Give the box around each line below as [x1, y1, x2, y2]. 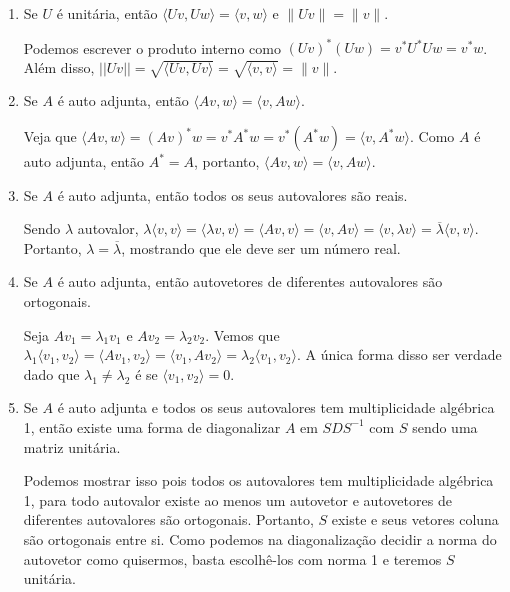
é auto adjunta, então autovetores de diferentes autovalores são [57, 271, 443, 292]
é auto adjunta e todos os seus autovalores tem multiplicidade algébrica [57, 397, 495, 418]
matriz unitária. [23, 436, 121, 457]
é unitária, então [56, 3, 158, 23]
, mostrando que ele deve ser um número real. [121, 237, 401, 258]
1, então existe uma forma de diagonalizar [23, 416, 281, 437]
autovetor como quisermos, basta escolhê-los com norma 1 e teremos [23, 548, 442, 569]
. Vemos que [205, 324, 280, 345]
